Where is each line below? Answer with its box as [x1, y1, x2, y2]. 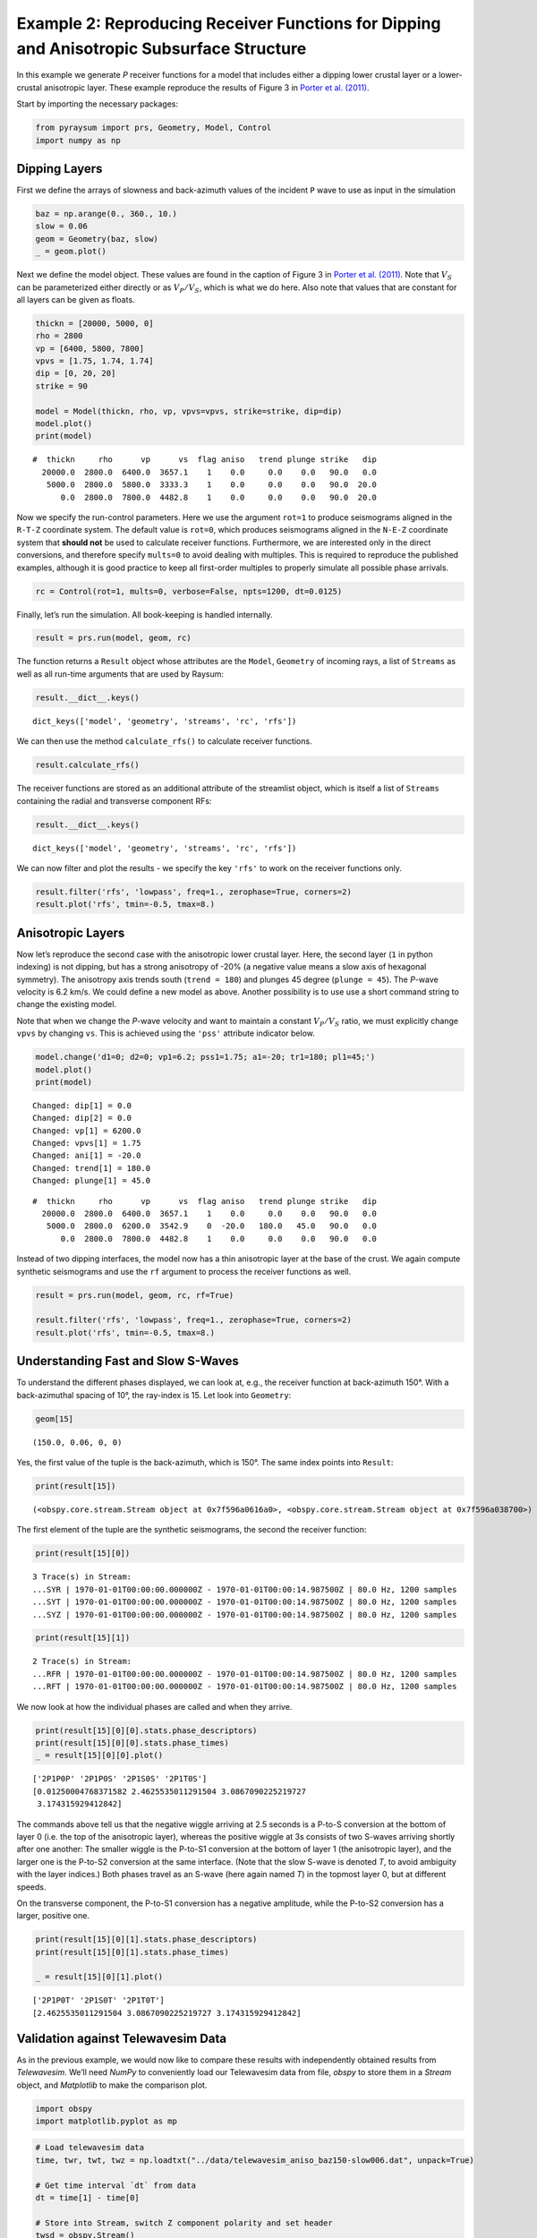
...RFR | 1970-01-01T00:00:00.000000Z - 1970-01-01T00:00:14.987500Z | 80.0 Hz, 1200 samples [32, 1669, 457, 1678]
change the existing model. [16, 999, 116, 1010]
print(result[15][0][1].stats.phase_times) [35, 1947, 230, 1957]
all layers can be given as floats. [16, 294, 135, 304]
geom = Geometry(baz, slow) [35, 234, 158, 243]
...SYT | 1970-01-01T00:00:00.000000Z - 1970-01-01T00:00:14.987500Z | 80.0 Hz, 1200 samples [32, 1597, 457, 1607]
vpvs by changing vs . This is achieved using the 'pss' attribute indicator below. [16, 1028, 315, 1038]
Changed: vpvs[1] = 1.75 [32, 1138, 141, 1149]
